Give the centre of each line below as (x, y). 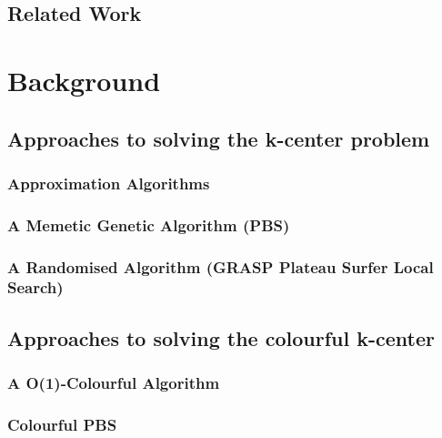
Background (84, 80)
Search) (35, 287)
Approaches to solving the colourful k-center (221, 337)
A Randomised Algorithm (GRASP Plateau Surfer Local (221, 266)
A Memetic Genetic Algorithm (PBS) (149, 224)
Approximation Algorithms (109, 183)
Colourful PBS (62, 424)
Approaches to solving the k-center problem (219, 138)
